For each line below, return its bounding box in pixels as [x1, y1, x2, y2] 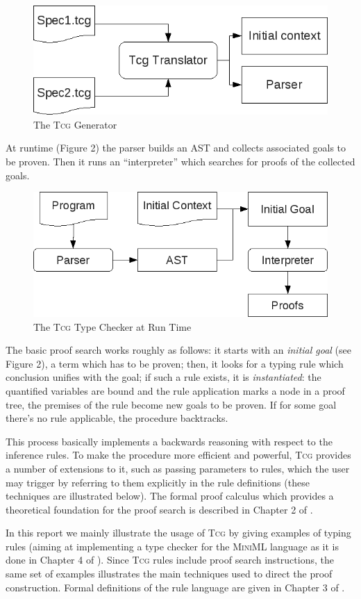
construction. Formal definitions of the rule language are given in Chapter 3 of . [6, 580, 345, 594]
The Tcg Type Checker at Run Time [33, 319, 192, 334]
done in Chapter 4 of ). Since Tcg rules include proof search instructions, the [6, 552, 334, 567]
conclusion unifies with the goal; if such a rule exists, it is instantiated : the [6, 370, 321, 384]
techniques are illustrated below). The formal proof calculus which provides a [6, 489, 334, 503]
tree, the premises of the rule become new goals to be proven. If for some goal [6, 397, 337, 411]
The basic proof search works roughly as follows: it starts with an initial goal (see [6, 343, 352, 357]
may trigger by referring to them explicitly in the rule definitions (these [6, 475, 310, 489]
